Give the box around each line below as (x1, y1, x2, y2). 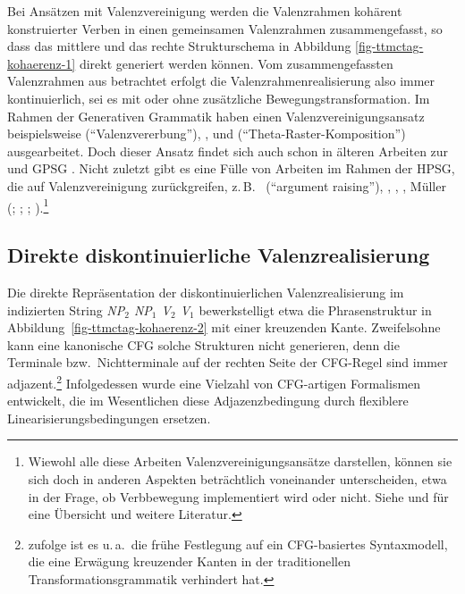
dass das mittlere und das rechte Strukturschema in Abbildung (7, 37, 351, 55)
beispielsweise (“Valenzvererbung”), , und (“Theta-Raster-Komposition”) (7, 124, 406, 143)
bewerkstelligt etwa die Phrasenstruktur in (199, 300, 432, 319)
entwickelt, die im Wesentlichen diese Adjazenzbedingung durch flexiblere (7, 391, 409, 410)
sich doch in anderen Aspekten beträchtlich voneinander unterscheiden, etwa (28, 469, 447, 488)
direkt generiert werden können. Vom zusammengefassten (79, 54, 393, 72)
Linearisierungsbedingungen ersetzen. (7, 408, 211, 427)
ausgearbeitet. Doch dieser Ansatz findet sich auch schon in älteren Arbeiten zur (7, 141, 449, 160)
